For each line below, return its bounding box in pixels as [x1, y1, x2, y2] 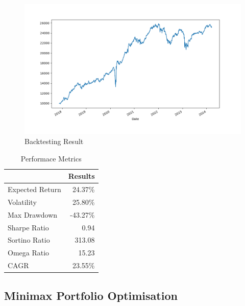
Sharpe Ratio [8, 222, 49, 232]
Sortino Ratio [8, 234, 50, 245]
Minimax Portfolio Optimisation [4, 287, 178, 303]
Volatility [8, 196, 37, 207]
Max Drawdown [8, 209, 58, 220]
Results [68, 171, 95, 181]
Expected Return [8, 184, 61, 195]
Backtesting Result [24, 135, 84, 146]
